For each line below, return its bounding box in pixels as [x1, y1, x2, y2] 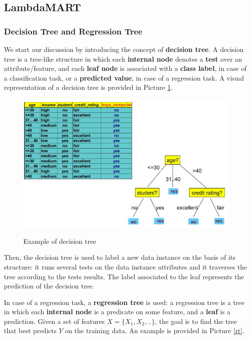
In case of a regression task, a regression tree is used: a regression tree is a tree [4, 297, 245, 307]
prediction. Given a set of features [4, 316, 105, 326]
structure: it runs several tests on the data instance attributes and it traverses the [4, 261, 247, 271]
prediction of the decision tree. [4, 281, 94, 291]
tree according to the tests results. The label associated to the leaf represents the [4, 271, 244, 281]
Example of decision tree [23, 236, 96, 246]
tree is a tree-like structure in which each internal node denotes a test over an [4, 53, 242, 64]
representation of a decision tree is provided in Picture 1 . [4, 82, 173, 92]
